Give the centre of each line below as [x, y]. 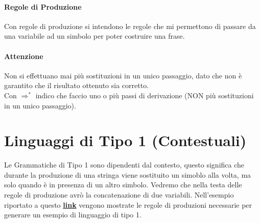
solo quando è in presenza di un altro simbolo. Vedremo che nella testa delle [123, 185]
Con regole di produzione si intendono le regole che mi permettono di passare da [130, 26]
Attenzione [24, 56]
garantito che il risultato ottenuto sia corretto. [77, 85]
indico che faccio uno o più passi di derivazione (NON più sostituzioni [145, 95]
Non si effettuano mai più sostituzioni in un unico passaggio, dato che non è [123, 75]
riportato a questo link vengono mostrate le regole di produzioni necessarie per [128, 204]
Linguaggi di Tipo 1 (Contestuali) [125, 140]
